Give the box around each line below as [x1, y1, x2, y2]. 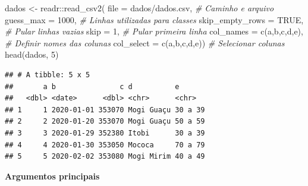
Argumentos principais [5, 169, 100, 182]
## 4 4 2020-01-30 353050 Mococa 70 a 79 [5, 140, 205, 149]
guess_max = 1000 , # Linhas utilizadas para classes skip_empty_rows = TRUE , [5, 13, 304, 26]
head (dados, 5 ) [5, 48, 59, 61]
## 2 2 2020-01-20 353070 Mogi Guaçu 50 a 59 [5, 117, 205, 126]
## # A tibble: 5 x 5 [5, 70, 90, 79]
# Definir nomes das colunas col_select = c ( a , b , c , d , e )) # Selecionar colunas [5, 36, 285, 49]
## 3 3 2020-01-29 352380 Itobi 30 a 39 [5, 128, 205, 137]
